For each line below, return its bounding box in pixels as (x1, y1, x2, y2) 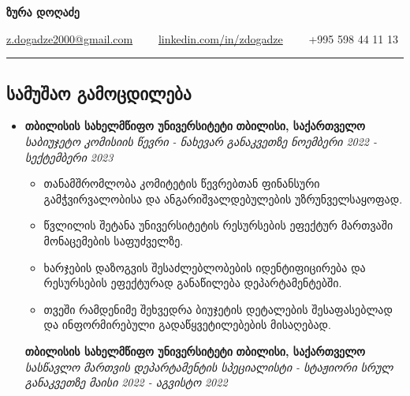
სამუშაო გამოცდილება (6, 80, 192, 105)
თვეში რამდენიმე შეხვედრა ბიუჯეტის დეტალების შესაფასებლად (43, 301, 393, 317)
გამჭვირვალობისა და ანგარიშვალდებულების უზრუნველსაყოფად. (43, 190, 403, 207)
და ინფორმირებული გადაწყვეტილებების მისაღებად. (43, 316, 331, 333)
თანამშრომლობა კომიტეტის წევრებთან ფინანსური (43, 175, 320, 192)
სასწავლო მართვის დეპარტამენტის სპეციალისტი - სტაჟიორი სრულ (24, 358, 393, 375)
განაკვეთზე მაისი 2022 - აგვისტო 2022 (24, 374, 228, 390)
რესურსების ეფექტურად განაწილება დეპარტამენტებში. (43, 275, 342, 291)
